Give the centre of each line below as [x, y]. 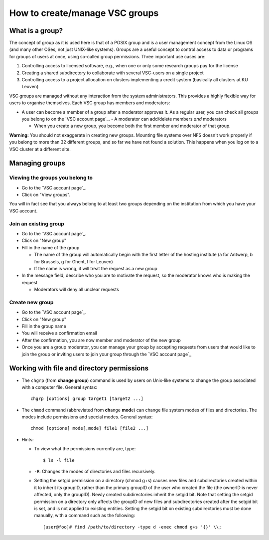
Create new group [31, 302]
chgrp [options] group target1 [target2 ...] [87, 399]
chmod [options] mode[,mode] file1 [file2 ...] [90, 428]
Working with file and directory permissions [79, 368]
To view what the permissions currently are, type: [85, 449]
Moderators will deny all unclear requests [76, 290]
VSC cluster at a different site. [40, 149]
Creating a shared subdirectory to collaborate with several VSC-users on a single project [113, 73]
